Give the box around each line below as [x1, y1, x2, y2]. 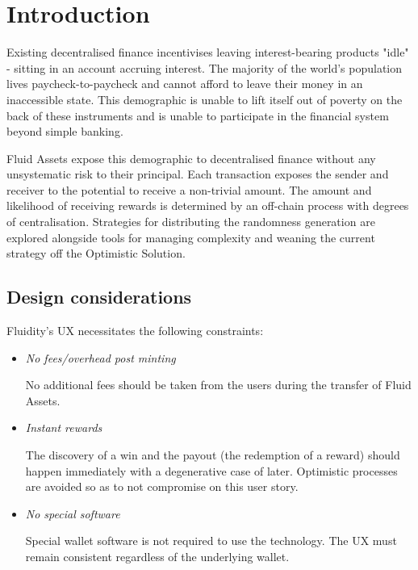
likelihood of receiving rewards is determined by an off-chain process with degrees [6, 197, 409, 214]
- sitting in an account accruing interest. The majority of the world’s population [6, 59, 403, 76]
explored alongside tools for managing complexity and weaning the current [6, 228, 375, 245]
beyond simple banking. [6, 123, 123, 140]
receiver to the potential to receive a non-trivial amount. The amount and [6, 181, 372, 198]
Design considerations [6, 284, 192, 309]
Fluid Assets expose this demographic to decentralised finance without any [6, 149, 376, 166]
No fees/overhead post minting [25, 349, 176, 366]
